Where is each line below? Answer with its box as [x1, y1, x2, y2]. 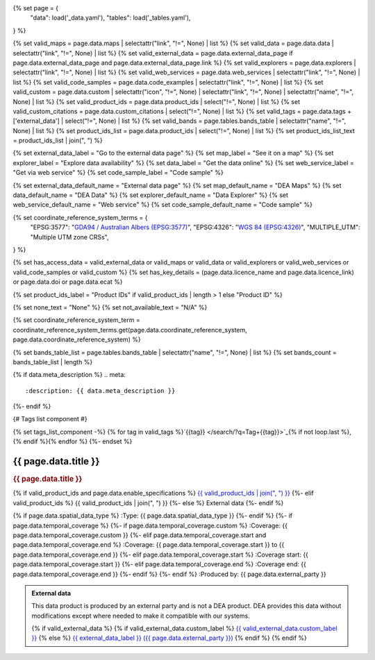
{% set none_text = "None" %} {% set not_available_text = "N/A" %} [12, 303, 208, 312]
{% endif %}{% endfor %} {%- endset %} [12, 437, 133, 446]
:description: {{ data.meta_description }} [25, 387, 176, 395]
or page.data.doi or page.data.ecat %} [12, 278, 123, 286]
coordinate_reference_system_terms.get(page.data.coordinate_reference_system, [12, 325, 248, 334]
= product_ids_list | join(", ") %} [12, 136, 103, 145]
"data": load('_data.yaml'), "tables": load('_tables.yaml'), [30, 14, 191, 22]
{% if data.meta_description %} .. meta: [12, 371, 126, 379]
